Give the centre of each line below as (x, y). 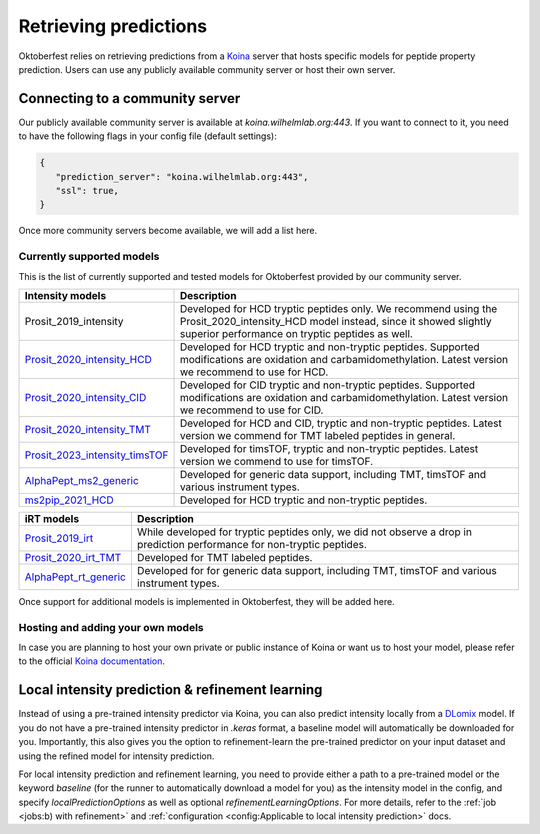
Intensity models (65, 295)
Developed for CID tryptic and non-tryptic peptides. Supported (327, 385)
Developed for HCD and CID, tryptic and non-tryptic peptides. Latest (340, 423)
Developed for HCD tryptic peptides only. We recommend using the (338, 308)
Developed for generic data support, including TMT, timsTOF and (333, 474)
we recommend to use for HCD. (254, 372)
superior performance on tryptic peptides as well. (296, 333)
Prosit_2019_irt (59, 538)
